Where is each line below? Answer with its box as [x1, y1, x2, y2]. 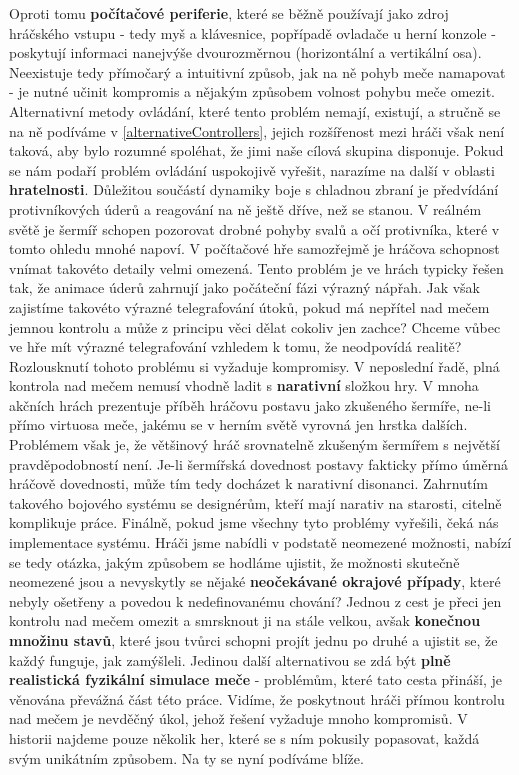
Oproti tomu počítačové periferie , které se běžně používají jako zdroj [9, 3, 449, 23]
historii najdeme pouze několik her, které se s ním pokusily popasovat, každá [9, 727, 480, 748]
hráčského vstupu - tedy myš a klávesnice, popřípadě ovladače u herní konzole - [9, 22, 496, 43]
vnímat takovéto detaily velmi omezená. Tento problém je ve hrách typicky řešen [9, 257, 504, 278]
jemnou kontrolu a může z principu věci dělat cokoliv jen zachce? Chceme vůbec [9, 316, 501, 337]
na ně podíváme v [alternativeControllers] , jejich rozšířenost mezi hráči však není [9, 120, 505, 141]
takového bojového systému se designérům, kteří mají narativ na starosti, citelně [9, 492, 502, 513]
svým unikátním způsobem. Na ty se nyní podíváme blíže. [9, 747, 364, 768]
